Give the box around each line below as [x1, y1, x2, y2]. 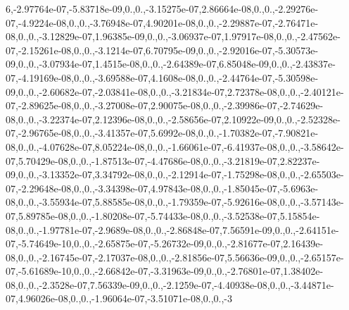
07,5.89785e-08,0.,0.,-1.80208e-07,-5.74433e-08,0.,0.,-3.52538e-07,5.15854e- [6, 208, 320, 223]
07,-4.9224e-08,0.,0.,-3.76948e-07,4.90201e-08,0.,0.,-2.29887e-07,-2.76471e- [6, 15, 319, 30]
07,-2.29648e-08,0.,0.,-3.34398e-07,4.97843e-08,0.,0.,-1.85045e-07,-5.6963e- [6, 180, 319, 195]
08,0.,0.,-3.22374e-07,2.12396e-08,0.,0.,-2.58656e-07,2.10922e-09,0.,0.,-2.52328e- [6, 111, 341, 126]
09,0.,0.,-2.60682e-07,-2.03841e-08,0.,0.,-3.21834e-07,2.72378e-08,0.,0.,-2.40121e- [6, 84, 344, 99]
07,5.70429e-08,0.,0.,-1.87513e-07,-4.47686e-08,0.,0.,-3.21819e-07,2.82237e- [6, 153, 320, 168]
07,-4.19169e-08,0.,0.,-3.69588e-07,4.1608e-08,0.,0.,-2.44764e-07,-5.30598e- [6, 70, 319, 85]
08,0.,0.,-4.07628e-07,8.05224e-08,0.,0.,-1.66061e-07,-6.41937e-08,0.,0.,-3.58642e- [6, 139, 344, 154]
